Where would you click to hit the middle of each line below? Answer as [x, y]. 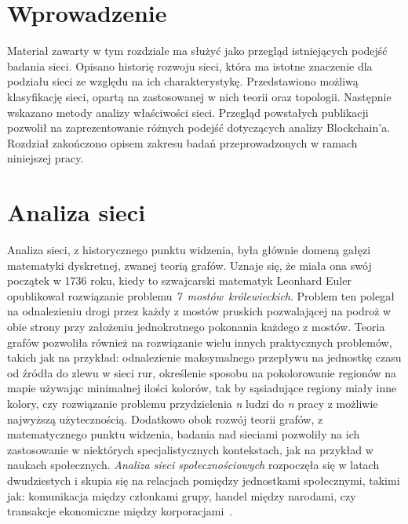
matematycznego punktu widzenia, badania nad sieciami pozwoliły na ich [184, 434]
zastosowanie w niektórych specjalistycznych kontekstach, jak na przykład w [190, 449]
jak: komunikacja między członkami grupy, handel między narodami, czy [182, 495]
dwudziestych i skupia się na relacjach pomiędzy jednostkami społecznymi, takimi [204, 480]
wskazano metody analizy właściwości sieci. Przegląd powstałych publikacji [188, 112]
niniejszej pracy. [46, 158]
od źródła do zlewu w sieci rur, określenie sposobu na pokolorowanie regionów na [202, 372]
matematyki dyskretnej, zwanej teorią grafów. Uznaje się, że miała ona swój [189, 265]
